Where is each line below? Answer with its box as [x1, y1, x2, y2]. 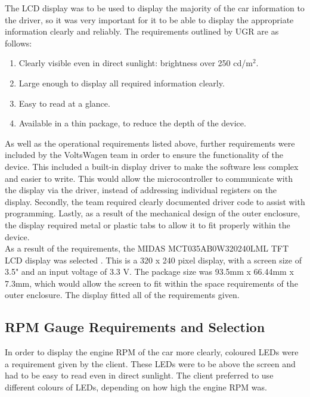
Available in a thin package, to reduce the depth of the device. [18, 117, 246, 129]
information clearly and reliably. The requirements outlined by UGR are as [5, 25, 279, 38]
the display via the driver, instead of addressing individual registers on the [5, 184, 277, 196]
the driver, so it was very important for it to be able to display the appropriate [5, 13, 294, 26]
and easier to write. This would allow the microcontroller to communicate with [5, 172, 293, 184]
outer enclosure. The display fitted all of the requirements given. [5, 289, 240, 301]
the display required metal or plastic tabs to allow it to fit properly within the [5, 218, 290, 231]
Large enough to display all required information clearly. [18, 76, 225, 89]
